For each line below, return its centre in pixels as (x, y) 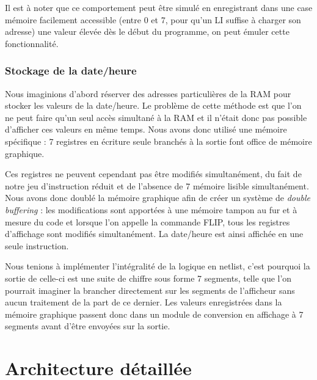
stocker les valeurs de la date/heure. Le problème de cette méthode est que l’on (153, 105)
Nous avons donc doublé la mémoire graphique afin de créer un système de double (158, 198)
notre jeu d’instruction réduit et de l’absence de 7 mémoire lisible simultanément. (157, 185)
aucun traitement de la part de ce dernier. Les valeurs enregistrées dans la (144, 302)
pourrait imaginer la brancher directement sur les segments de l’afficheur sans (150, 290)
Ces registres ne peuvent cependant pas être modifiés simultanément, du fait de (153, 174)
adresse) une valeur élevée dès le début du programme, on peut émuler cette (147, 31)
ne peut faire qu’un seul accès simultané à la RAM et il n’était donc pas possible (156, 117)
